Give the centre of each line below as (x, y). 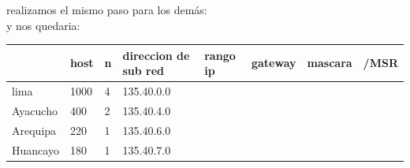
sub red (143, 71)
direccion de (156, 55)
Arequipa (34, 130)
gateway (274, 63)
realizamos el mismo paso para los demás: (107, 9)
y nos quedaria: (43, 25)
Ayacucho (35, 110)
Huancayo (35, 149)
